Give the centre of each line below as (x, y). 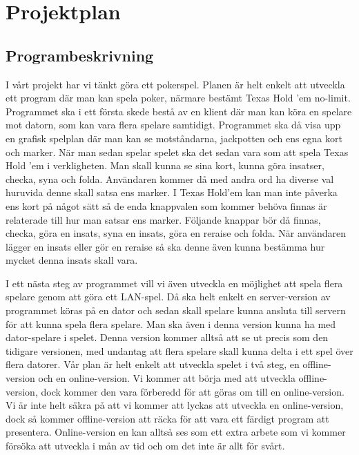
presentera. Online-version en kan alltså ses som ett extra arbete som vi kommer (176, 432)
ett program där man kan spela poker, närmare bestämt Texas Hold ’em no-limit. (178, 98)
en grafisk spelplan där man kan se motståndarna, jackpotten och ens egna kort (174, 138)
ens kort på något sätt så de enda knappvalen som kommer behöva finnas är (166, 205)
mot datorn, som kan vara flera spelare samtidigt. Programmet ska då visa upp (173, 125)
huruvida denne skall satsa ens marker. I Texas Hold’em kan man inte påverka (172, 192)
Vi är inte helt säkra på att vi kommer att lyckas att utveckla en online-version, (175, 405)
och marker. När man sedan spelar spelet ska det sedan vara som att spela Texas (177, 152)
